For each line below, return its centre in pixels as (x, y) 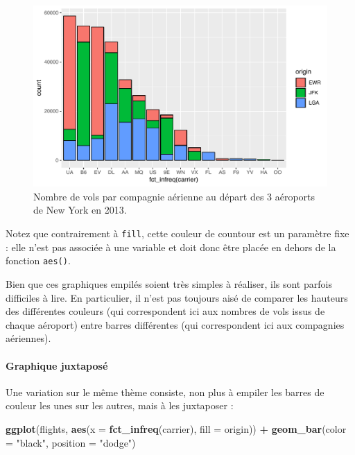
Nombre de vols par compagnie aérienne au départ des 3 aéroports (174, 196)
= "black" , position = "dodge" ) (71, 442)
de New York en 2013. (80, 210)
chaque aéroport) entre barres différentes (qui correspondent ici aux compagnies (175, 324)
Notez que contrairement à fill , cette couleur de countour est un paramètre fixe (177, 233)
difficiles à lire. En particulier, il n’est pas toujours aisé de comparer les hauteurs (177, 297)
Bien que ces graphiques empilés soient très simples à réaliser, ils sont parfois (169, 283)
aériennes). (28, 338)
